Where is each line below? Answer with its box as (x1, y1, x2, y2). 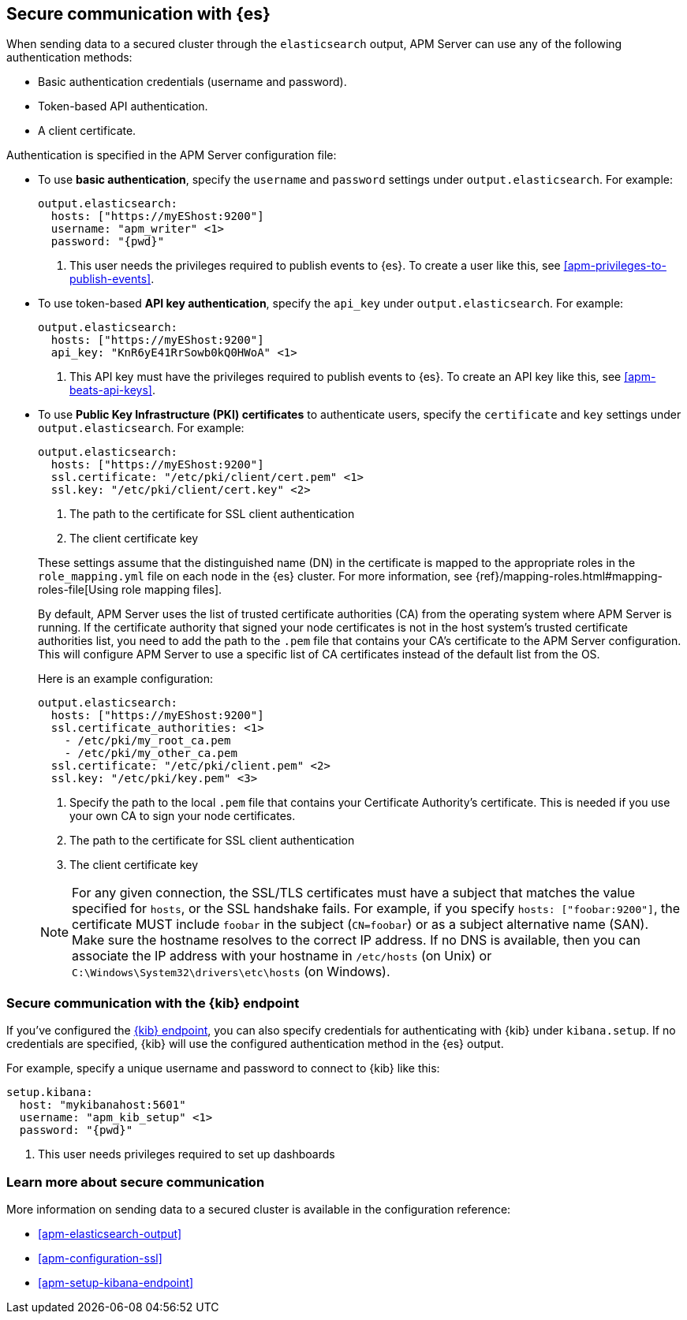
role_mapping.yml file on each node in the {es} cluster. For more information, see (38, 569, 472, 584)
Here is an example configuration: (38, 672, 214, 686)
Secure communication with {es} (6, 4, 271, 24)
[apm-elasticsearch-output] (38, 1226, 182, 1240)
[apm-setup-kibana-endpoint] (38, 1275, 194, 1289)
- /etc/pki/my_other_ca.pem (64, 747, 237, 760)
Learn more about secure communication (6, 1173, 265, 1190)
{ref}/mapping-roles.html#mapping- (475, 569, 663, 584)
